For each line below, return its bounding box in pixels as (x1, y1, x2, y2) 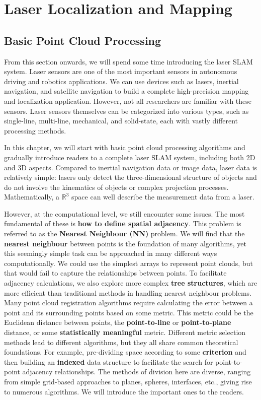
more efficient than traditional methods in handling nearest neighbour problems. (4, 287, 252, 298)
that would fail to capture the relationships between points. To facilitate (4, 268, 227, 278)
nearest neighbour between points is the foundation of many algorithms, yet (4, 238, 246, 248)
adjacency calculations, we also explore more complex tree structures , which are (4, 278, 257, 288)
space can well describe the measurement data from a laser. (71, 191, 254, 202)
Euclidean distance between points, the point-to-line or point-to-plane (4, 317, 231, 327)
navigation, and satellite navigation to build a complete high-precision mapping (4, 86, 249, 96)
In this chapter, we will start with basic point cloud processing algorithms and (4, 142, 245, 153)
